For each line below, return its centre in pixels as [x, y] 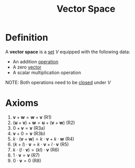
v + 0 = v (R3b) [29, 133]
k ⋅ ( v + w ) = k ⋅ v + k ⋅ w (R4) [43, 139]
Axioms [22, 103]
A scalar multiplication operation [47, 73]
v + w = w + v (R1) [32, 117]
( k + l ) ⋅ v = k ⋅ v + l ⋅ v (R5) [41, 144]
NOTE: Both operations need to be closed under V [58, 82]
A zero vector [27, 67]
